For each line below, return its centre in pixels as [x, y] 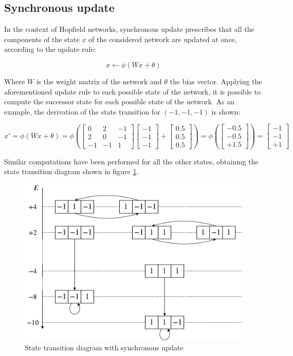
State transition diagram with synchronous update [104, 348]
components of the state [42, 39]
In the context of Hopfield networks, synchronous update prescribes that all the [129, 29]
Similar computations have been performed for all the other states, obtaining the [131, 161]
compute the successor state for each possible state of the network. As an [119, 101]
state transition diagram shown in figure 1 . [71, 171]
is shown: [226, 111]
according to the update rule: [50, 49]
